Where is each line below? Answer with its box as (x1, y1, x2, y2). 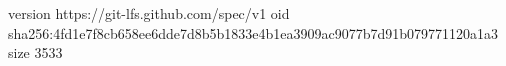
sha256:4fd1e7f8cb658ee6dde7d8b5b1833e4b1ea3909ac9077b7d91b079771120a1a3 (8, 22, 499, 43)
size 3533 (8, 42, 63, 63)
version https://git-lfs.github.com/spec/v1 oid (8, 3, 290, 23)
